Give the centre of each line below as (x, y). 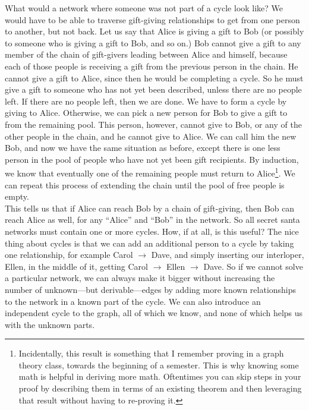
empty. (17, 196)
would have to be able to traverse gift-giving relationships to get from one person (152, 19)
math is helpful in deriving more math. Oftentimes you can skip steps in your (160, 376)
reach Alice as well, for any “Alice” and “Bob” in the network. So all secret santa (152, 220)
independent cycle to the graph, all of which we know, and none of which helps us (154, 313)
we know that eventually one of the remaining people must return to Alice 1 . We (150, 172)
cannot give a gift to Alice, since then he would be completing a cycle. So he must (154, 78)
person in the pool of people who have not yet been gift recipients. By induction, (152, 159)
